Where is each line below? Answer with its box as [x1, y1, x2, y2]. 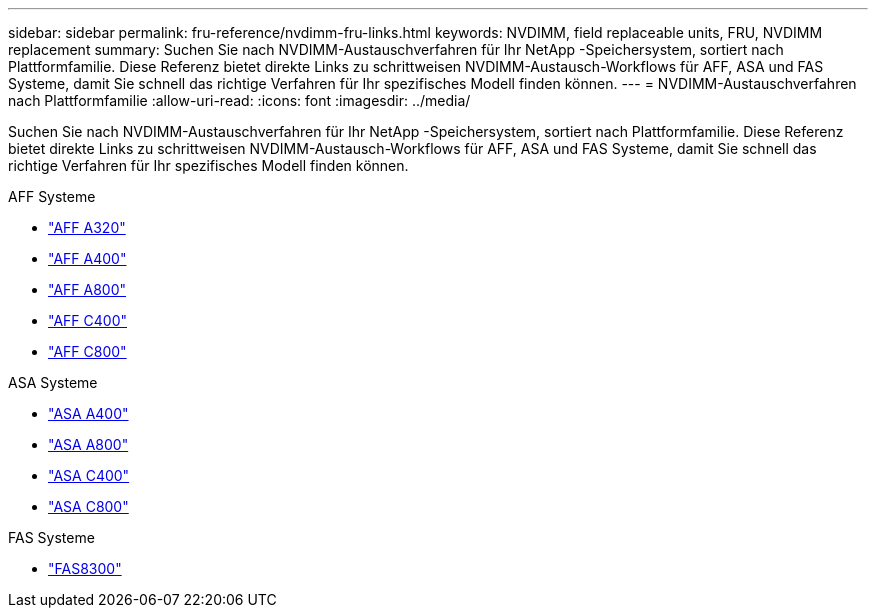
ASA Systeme [8, 374, 98, 391]
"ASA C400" [48, 467, 130, 484]
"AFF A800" [48, 281, 127, 298]
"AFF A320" [48, 219, 126, 236]
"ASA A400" [48, 405, 129, 422]
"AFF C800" [48, 343, 127, 360]
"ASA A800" [48, 436, 129, 453]
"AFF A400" [48, 250, 127, 267]
